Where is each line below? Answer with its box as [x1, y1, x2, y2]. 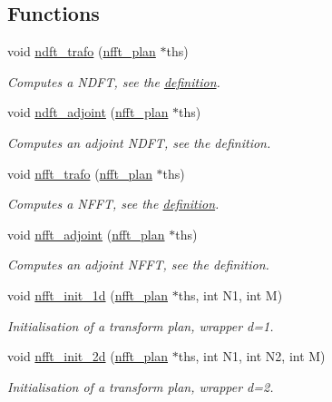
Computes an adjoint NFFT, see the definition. [7, 255, 269, 274]
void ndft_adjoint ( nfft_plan [7, 103, 169, 122]
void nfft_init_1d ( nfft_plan [7, 285, 169, 304]
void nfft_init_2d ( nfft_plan [7, 347, 169, 366]
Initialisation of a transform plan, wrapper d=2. [7, 377, 274, 396]
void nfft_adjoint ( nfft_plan [7, 224, 165, 243]
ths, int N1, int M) [178, 285, 283, 304]
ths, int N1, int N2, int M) [178, 347, 326, 366]
